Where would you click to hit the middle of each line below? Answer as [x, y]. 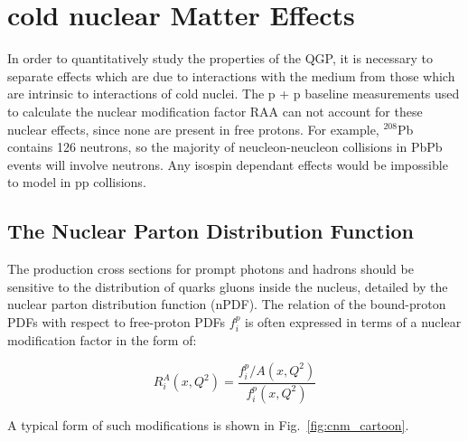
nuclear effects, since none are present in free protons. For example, [193, 129]
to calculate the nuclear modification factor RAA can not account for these [215, 111]
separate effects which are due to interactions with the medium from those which [231, 75]
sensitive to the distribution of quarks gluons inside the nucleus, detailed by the [228, 286]
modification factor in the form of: [102, 340]
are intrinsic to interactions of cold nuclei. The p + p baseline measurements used [234, 94]
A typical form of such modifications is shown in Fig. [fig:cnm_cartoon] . [208, 424]
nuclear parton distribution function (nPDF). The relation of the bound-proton [227, 304]
